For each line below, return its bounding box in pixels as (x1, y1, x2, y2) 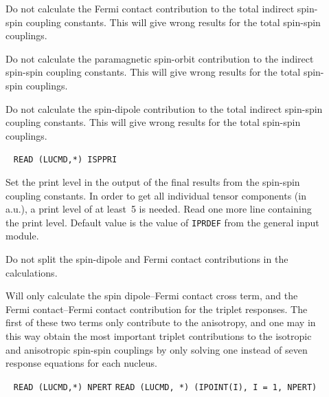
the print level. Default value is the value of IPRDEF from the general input (5, 215, 319, 229)
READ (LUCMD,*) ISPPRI (13, 155, 117, 165)
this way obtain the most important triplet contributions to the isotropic (5, 329, 312, 343)
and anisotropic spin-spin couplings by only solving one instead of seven (5, 342, 308, 356)
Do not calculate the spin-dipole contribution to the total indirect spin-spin (5, 101, 323, 116)
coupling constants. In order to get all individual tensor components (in (5, 188, 306, 202)
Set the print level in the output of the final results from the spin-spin (5, 175, 300, 189)
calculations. (5, 265, 58, 279)
